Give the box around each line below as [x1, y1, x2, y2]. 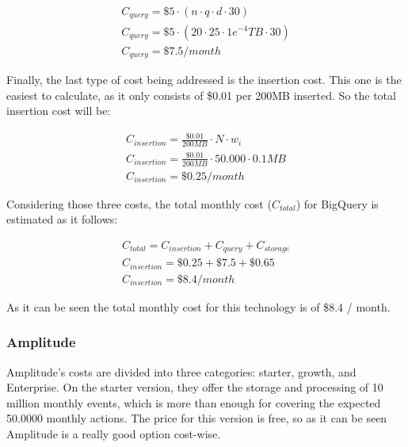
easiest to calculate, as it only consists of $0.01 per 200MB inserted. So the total [6, 86, 396, 103]
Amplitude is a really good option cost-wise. [6, 425, 221, 441]
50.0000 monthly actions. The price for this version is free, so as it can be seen [6, 410, 387, 426]
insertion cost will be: [6, 102, 111, 119]
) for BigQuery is [296, 195, 379, 212]
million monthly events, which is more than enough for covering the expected [6, 394, 381, 411]
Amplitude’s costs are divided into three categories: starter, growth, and [6, 363, 357, 380]
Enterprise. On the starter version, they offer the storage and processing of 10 [6, 379, 383, 395]
